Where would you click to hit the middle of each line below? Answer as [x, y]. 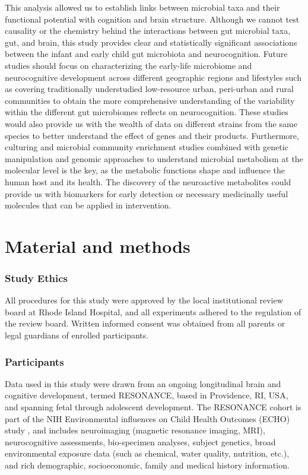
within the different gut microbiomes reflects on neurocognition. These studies [147, 112]
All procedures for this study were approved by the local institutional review [144, 300]
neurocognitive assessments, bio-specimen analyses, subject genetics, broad [140, 441]
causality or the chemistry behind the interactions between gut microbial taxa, [148, 31]
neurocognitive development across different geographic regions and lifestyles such [153, 77]
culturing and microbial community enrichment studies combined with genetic [147, 147]
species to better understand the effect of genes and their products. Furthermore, [152, 135]
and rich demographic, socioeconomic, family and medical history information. [147, 465]
